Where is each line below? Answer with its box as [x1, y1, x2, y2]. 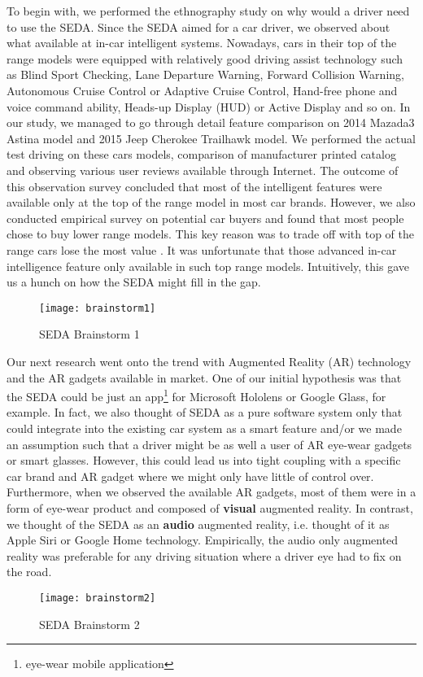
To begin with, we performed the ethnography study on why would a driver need [7, 2, 410, 19]
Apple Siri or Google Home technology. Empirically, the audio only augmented [7, 531, 399, 548]
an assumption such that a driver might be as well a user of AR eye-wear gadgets [7, 435, 412, 452]
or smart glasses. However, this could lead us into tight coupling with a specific [7, 452, 401, 469]
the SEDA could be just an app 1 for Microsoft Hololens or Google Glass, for [7, 386, 386, 404]
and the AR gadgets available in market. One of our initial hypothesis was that [7, 369, 402, 386]
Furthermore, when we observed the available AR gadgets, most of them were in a [7, 483, 416, 500]
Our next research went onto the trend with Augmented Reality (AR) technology [7, 352, 412, 369]
